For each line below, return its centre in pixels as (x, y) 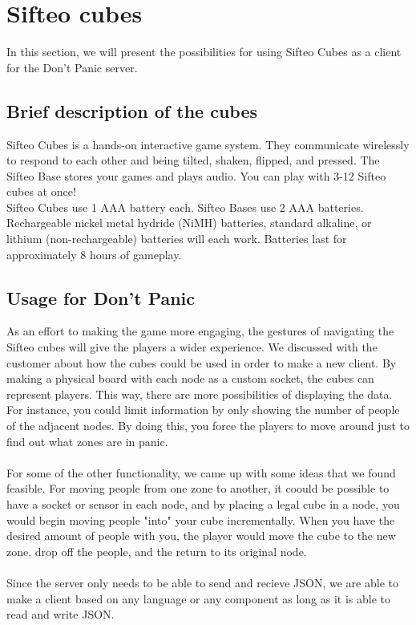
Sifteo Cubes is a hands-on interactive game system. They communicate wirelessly (208, 144)
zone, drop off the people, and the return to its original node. (157, 551)
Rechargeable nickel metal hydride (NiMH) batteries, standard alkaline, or (189, 223)
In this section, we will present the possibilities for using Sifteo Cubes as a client (204, 52)
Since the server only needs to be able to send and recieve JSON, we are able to (202, 582)
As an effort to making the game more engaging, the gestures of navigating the (200, 331)
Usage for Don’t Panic (101, 297)
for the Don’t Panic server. (72, 67)
